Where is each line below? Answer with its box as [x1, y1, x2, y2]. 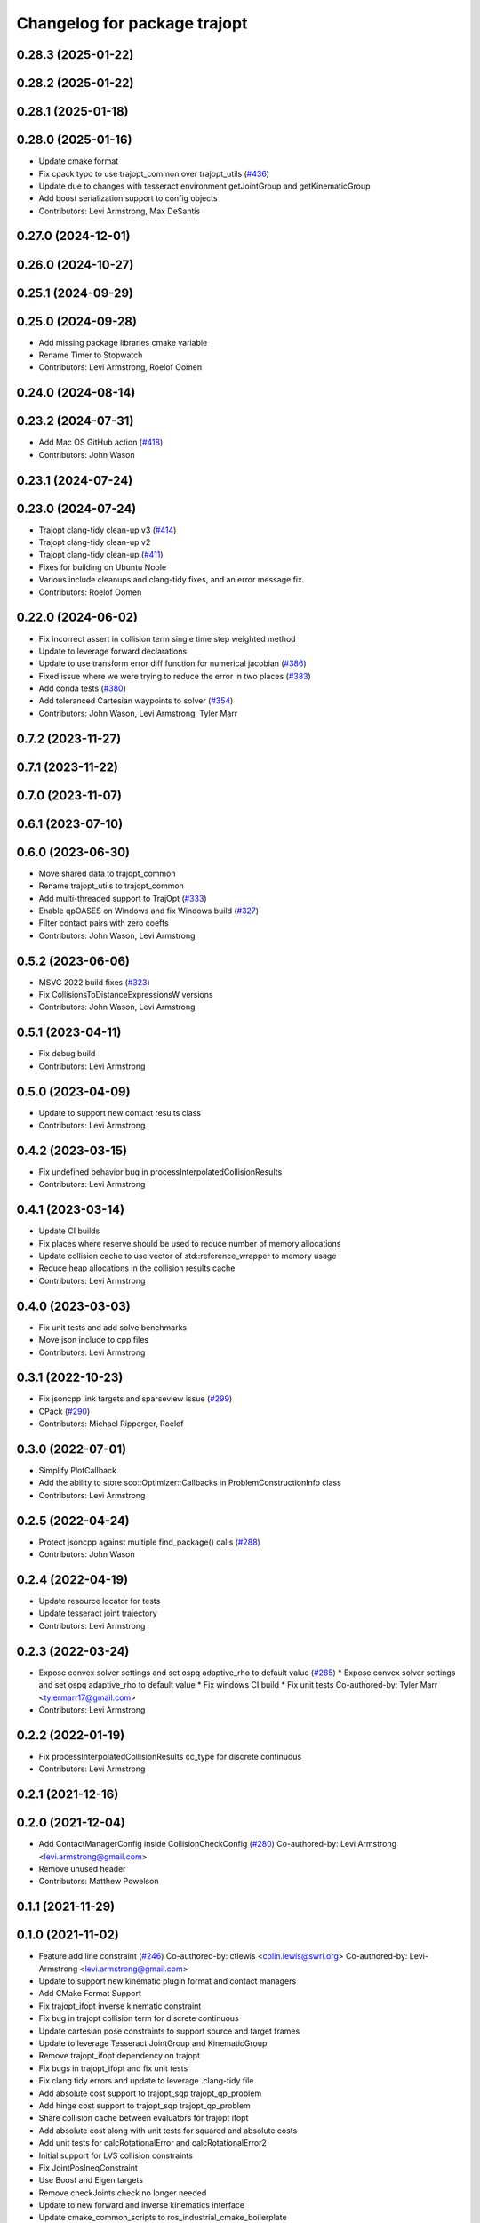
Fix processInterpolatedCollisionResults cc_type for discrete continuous [38, 1751, 302, 1762]
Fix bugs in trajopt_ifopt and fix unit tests [38, 2063, 188, 2074]
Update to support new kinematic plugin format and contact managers [38, 1976, 297, 1986]
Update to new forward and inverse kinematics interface [38, 2200, 245, 2211]
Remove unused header [38, 1863, 126, 1874]
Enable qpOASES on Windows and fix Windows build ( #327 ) [38, 905, 260, 916]
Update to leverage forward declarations [38, 646, 188, 656]
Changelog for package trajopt [16, 13, 248, 33]
